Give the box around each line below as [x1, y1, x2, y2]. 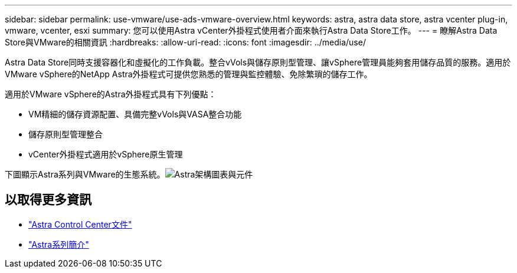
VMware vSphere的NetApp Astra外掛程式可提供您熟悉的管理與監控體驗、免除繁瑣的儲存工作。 [5, 69, 372, 79]
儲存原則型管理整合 [28, 129, 103, 139]
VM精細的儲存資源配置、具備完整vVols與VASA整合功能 [28, 109, 242, 119]
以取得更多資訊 [5, 192, 91, 208]
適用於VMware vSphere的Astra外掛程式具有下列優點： [5, 89, 217, 99]
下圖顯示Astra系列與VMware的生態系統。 [5, 169, 165, 179]
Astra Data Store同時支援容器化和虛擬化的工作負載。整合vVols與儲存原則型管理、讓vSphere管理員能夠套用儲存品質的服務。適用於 [5, 57, 511, 67]
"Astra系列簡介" [28, 239, 89, 249]
